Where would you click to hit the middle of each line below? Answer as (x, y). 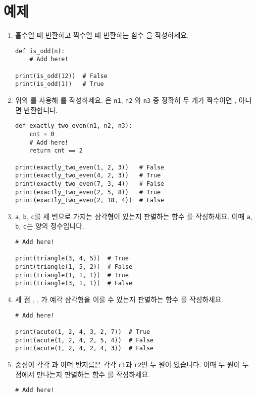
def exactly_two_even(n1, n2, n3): (74, 126)
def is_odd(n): (40, 51)
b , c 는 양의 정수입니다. (50, 226)
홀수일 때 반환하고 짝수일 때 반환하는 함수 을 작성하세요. (102, 35)
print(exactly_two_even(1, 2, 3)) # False (90, 167)
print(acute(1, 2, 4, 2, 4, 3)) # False (84, 349)
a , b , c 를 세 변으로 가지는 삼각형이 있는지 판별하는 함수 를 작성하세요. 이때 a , (134, 216)
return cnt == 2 (56, 151)
